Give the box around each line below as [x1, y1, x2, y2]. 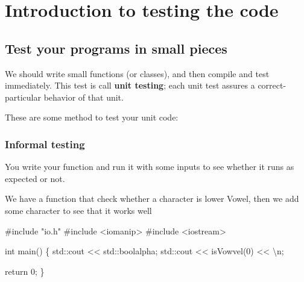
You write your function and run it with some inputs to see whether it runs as [5, 160, 294, 173]
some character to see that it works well [5, 204, 152, 216]
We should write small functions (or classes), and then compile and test [5, 67, 270, 80]
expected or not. [5, 172, 65, 184]
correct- [258, 79, 287, 92]
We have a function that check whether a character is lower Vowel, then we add [5, 192, 299, 205]
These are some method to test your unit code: [5, 111, 179, 124]
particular [5, 90, 41, 103]
